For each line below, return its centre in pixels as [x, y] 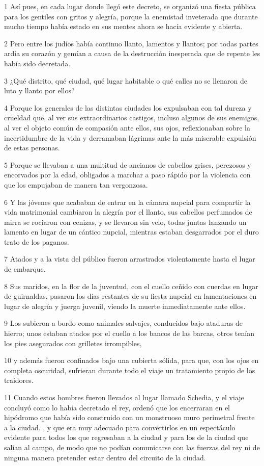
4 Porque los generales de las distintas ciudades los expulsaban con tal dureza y [128, 107]
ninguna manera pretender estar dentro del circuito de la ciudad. [105, 457]
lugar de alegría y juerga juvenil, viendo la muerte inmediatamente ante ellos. [125, 306]
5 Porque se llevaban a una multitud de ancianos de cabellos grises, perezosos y [128, 164]
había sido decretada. [37, 63]
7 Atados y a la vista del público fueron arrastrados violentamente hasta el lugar [130, 259]
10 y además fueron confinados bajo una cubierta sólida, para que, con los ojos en [131, 360]
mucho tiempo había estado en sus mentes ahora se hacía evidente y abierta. [123, 26]
